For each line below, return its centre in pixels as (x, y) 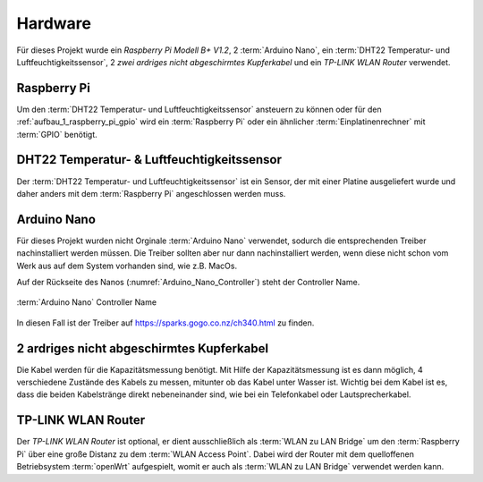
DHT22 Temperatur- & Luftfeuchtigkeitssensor (149, 160)
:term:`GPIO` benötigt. (57, 134)
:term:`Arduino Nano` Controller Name (86, 302)
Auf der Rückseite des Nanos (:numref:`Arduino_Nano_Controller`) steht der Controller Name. (188, 282)
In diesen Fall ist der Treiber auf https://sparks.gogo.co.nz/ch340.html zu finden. (165, 323)
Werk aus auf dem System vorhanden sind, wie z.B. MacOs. (127, 266)
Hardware (54, 23)
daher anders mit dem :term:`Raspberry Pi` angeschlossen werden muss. (151, 193)
